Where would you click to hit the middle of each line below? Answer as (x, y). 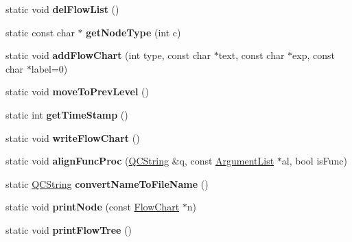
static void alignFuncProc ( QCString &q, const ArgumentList (140, 161)
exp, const (314, 55)
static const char (40, 32)
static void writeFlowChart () (73, 137)
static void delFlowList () (62, 9)
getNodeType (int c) (133, 32)
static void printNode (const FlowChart (93, 207)
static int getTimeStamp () (67, 114)
